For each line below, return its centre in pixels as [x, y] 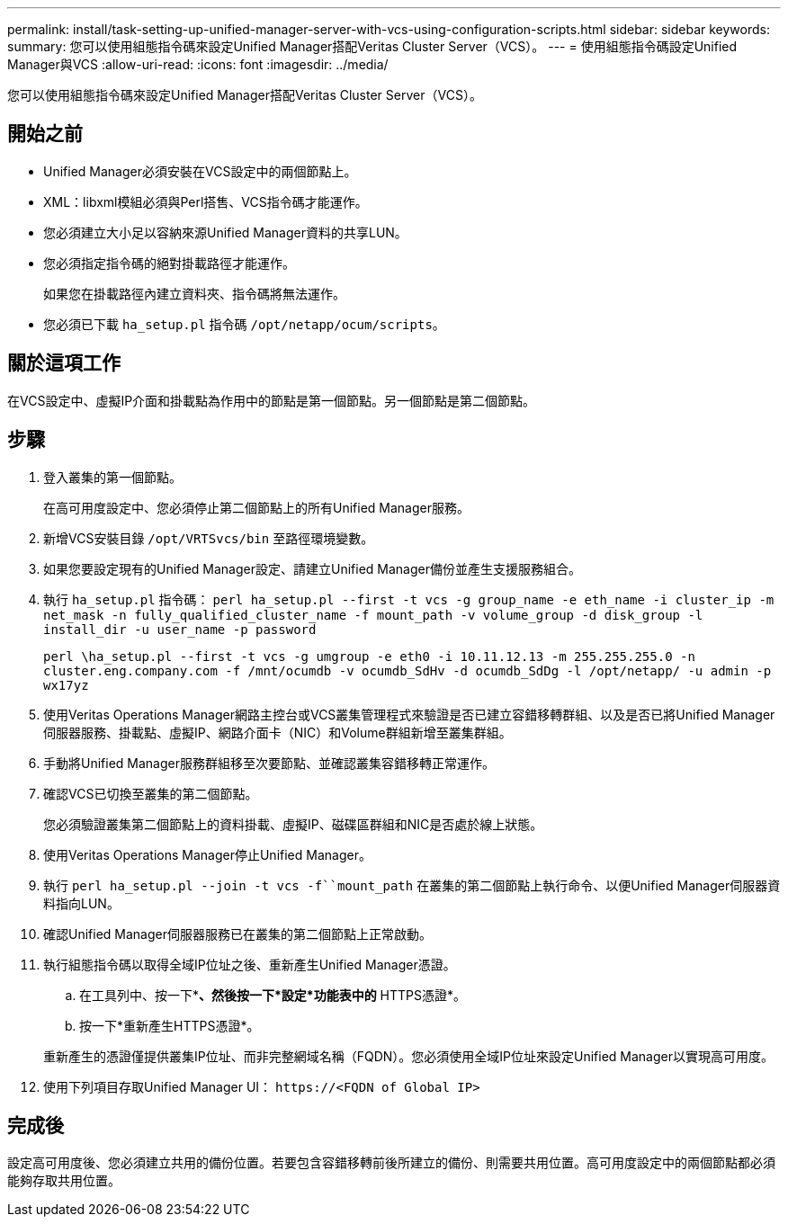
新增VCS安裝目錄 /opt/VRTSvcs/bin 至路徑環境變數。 [209, 538]
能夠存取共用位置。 [64, 1181]
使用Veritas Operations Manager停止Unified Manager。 [207, 854]
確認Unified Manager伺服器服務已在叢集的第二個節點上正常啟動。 [237, 934]
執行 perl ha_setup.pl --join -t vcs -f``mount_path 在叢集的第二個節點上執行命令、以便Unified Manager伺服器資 [412, 885]
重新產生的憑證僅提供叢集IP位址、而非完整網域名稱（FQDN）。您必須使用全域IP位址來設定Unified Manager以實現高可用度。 [409, 1056]
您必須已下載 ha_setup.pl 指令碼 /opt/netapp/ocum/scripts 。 [244, 324]
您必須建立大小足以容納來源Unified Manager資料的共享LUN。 [225, 232]
